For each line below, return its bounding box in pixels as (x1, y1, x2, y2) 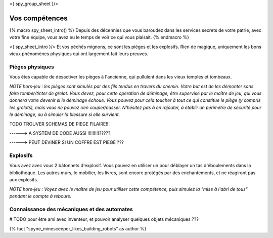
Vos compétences (9, 14, 68, 22)
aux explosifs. (9, 177, 38, 183)
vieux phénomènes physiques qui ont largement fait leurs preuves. (9, 51, 149, 57)
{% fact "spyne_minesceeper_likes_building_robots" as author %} (9, 225, 147, 231)
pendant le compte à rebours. (9, 193, 72, 200)
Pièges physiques (9, 63, 54, 70)
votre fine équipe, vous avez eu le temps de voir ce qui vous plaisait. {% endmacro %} (9, 34, 190, 41)
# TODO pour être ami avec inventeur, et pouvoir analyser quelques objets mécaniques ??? (9, 216, 199, 222)
